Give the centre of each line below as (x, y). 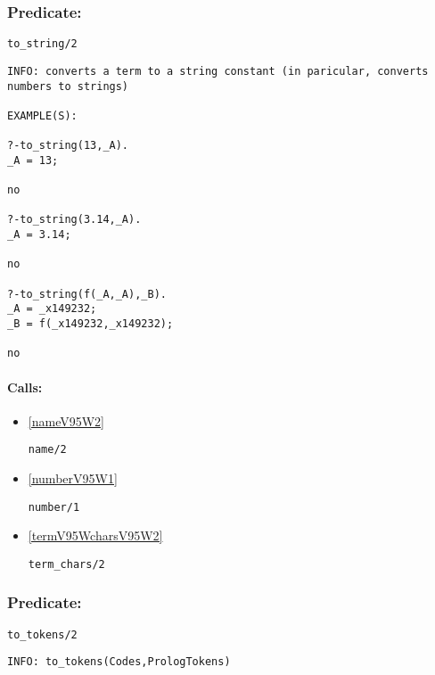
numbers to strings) (68, 86)
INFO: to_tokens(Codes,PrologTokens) (119, 662)
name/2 (47, 450)
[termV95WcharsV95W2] (95, 535)
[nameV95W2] (66, 420)
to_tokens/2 (42, 634)
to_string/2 (42, 44)
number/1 (54, 507)
